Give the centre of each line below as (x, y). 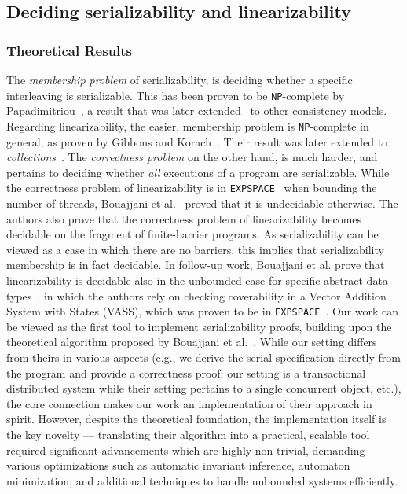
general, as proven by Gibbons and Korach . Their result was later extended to (197, 141)
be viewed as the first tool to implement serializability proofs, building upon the (199, 326)
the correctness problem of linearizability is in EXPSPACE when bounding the (192, 188)
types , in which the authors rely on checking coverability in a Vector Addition (196, 295)
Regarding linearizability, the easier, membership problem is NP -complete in (188, 125)
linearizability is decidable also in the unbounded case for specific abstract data (197, 280)
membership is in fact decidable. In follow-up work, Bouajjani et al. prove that (196, 265)
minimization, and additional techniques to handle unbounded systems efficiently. (202, 480)
